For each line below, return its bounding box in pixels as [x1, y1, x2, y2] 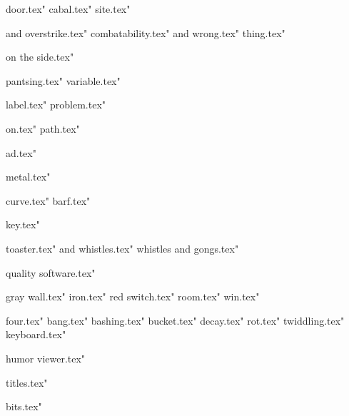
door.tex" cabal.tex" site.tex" [6, 1, 131, 16]
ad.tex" [6, 145, 36, 160]
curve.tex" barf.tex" [6, 193, 91, 208]
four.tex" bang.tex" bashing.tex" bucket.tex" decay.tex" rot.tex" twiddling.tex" [6, 313, 345, 328]
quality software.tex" [6, 265, 96, 280]
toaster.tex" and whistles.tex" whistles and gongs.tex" [6, 240, 239, 255]
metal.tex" [6, 169, 51, 184]
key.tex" [6, 217, 40, 232]
